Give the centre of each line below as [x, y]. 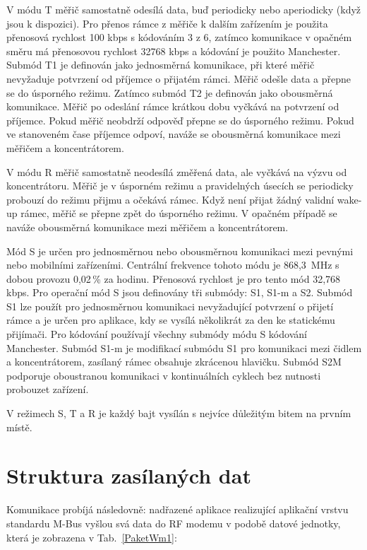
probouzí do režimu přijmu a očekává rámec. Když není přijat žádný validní [170, 199]
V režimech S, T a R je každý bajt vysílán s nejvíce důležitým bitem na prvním [179, 413]
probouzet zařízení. [48, 389]
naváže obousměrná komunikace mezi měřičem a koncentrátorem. [148, 227]
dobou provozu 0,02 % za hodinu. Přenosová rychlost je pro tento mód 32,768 [174, 278]
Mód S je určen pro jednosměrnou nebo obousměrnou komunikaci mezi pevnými [180, 251]
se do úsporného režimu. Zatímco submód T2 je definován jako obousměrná [170, 92]
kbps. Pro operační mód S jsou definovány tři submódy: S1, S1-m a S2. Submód [180, 292]
